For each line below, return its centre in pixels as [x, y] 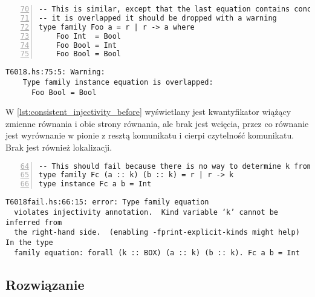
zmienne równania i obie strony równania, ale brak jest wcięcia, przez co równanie [157, 123]
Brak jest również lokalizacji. [59, 147]
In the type [29, 242]
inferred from [34, 222]
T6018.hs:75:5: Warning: [55, 72]
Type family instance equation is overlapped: [118, 82]
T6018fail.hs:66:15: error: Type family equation [107, 202]
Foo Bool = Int [86, 45]
